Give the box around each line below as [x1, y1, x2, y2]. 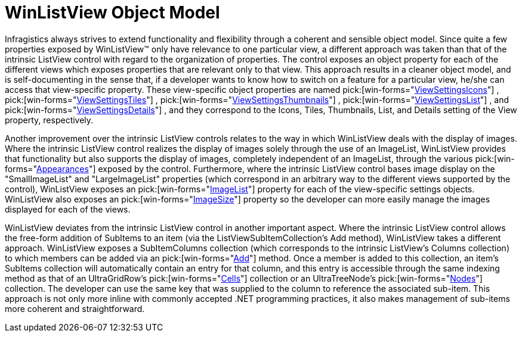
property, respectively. [5, 114, 94, 125]
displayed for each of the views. [5, 204, 131, 214]
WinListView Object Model [5, 2, 220, 23]
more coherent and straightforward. [5, 303, 145, 314]
